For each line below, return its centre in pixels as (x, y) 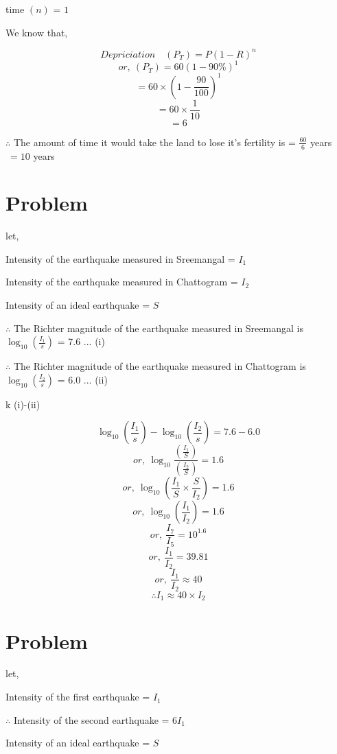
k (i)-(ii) (23, 404)
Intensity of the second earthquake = (91, 719)
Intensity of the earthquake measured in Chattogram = (122, 282)
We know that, (37, 32)
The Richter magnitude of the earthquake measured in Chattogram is (160, 366)
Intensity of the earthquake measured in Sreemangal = (120, 258)
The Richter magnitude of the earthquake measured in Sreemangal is (158, 328)
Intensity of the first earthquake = (78, 697)
